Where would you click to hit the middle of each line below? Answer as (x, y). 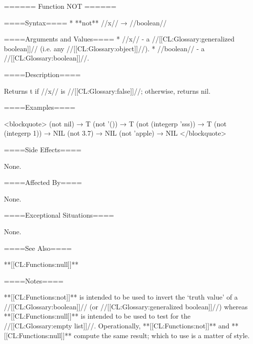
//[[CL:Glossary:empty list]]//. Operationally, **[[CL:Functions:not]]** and (117, 326)
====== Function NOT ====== (60, 6)
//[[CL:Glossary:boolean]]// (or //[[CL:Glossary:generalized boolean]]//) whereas (126, 306)
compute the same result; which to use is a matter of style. (162, 335)
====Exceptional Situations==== (59, 215)
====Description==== (42, 74)
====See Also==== (38, 248)
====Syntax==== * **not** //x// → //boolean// (85, 22)
